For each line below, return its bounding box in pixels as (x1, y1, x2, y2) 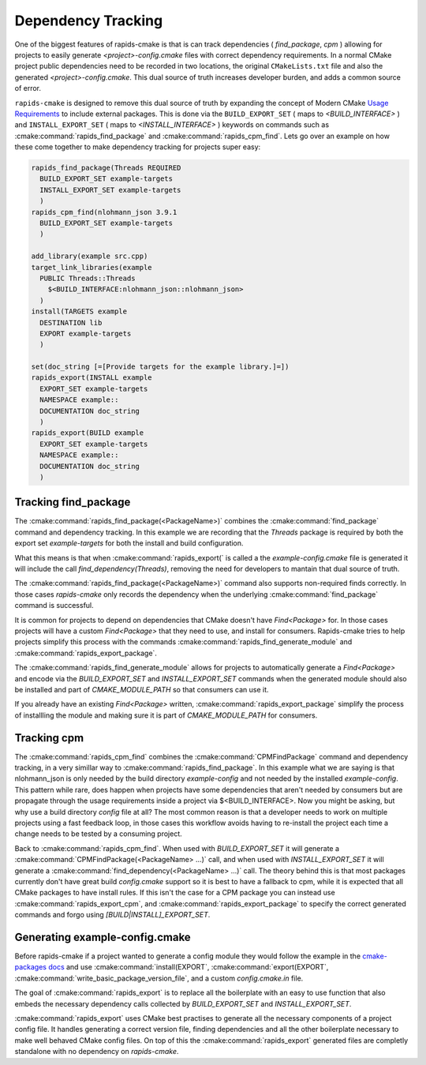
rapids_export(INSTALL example (31, 373, 153, 382)
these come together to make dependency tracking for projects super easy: (14, 142, 261, 152)
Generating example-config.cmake (14, 930, 191, 943)
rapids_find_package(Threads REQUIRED (31, 163, 181, 173)
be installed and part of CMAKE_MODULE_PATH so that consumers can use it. (14, 684, 269, 694)
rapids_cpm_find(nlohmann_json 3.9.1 (31, 208, 177, 216)
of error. (14, 84, 42, 93)
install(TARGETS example (31, 307, 128, 316)
